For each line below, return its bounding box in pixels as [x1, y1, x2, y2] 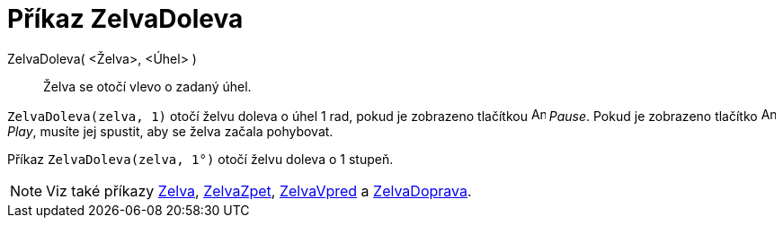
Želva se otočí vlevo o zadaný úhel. [43, 78, 252, 94]
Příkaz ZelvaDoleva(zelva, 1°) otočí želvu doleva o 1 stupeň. [7, 151, 394, 167]
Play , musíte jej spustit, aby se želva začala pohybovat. [7, 123, 334, 139]
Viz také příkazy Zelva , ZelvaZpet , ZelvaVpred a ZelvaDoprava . [46, 181, 472, 200]
